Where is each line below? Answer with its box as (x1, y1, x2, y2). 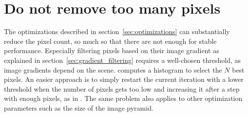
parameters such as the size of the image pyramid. (4, 102, 153, 113)
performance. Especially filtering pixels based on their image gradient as (4, 45, 219, 56)
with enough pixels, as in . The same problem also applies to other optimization (4, 93, 243, 103)
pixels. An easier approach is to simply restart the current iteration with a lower (4, 74, 244, 84)
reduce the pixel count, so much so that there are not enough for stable (4, 36, 217, 46)
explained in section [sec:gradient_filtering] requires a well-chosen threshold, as (4, 55, 241, 65)
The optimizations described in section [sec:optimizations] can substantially (4, 26, 230, 37)
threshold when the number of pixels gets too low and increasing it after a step (4, 83, 240, 94)
